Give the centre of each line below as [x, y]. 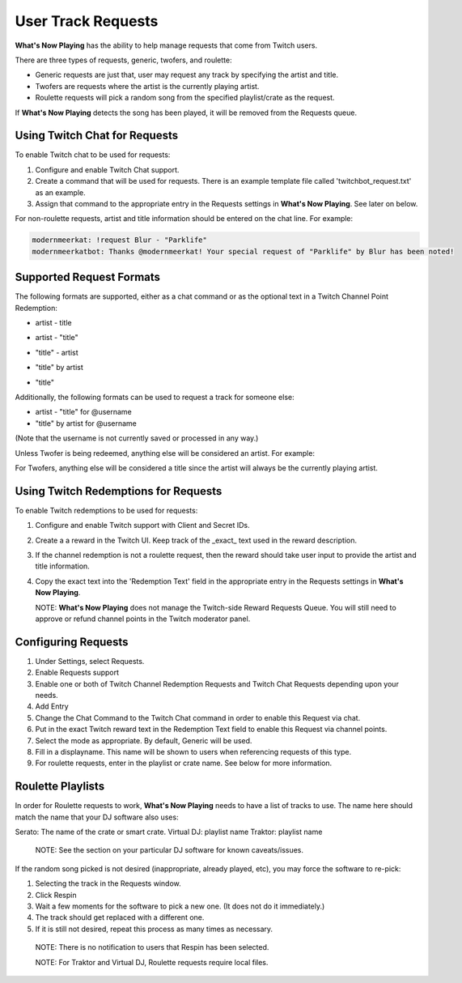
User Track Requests [87, 21]
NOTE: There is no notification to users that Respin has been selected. [152, 947]
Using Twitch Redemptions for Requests [119, 491]
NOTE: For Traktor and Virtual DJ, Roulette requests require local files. [152, 962]
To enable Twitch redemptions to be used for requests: [106, 510]
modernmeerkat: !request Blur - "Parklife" [120, 240]
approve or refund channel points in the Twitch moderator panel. [143, 619]
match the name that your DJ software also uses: [97, 817]
